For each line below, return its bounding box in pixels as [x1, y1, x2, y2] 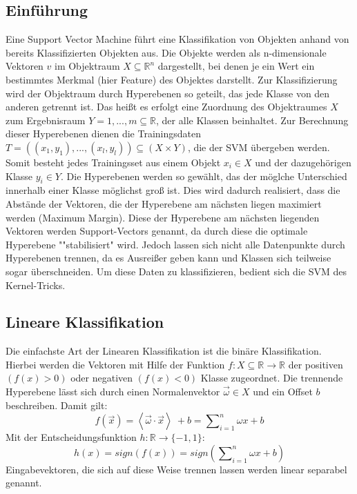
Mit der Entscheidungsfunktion [6, 430, 137, 444]
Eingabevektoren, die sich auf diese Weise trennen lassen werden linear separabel [6, 462, 347, 476]
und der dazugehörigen [255, 155, 351, 169]
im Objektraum [55, 59, 120, 73]
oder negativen [70, 370, 133, 385]
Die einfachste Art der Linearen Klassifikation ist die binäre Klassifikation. [6, 344, 322, 358]
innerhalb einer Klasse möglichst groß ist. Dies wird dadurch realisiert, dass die [6, 183, 340, 197]
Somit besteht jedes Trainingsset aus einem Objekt [6, 155, 221, 169]
